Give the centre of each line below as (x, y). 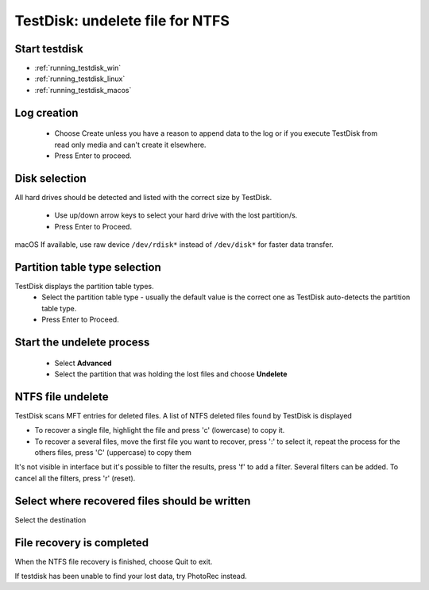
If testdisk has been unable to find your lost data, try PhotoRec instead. (131, 577)
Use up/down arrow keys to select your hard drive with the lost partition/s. (176, 215)
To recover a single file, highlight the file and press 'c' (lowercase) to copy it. (160, 430)
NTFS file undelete (62, 397)
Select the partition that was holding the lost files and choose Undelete (171, 374)
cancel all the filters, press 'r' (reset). (75, 478)
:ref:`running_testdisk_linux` (80, 79)
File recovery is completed (82, 543)
